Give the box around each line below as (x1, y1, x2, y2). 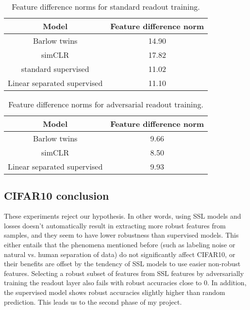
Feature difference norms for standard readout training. (12, 1, 200, 12)
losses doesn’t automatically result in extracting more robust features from (4, 220, 226, 230)
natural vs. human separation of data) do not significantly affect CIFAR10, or (4, 249, 235, 259)
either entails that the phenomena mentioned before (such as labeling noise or (4, 239, 235, 249)
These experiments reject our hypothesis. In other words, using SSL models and (4, 211, 241, 221)
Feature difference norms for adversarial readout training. (8, 99, 203, 110)
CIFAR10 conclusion (4, 188, 109, 203)
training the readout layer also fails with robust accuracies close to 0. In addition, (4, 277, 247, 288)
